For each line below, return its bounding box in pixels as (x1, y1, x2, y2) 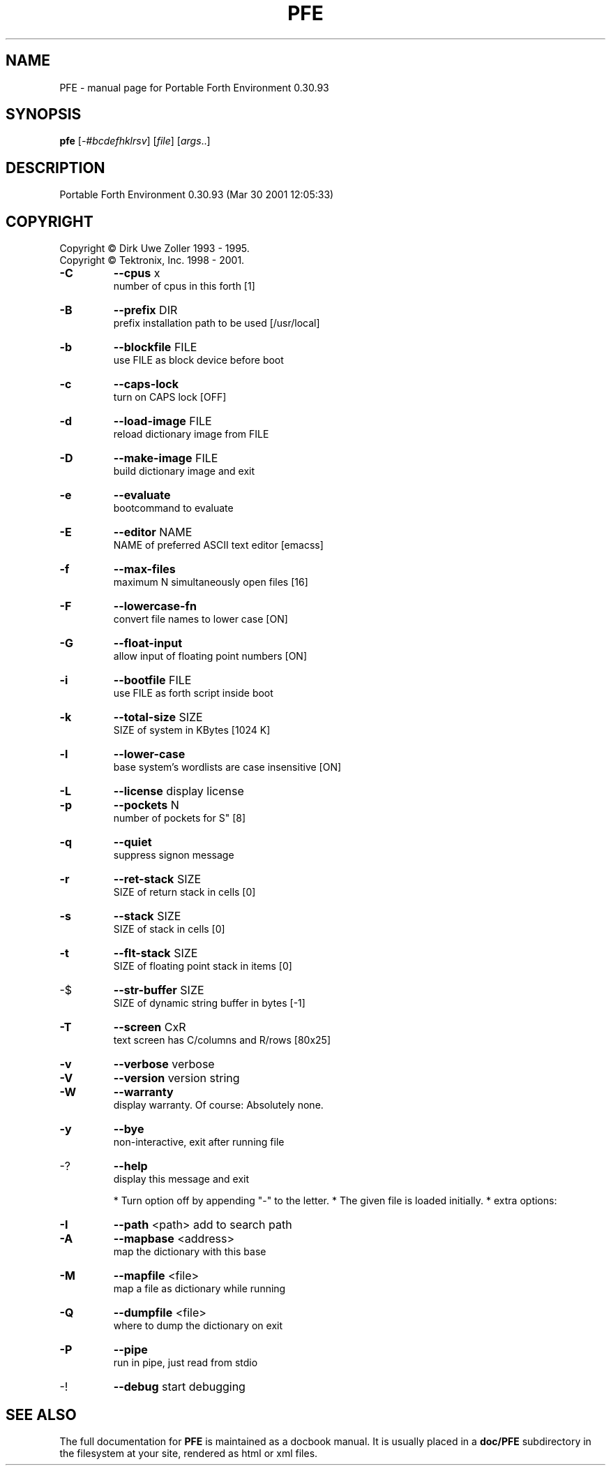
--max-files (113, 562, 176, 577)
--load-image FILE (113, 414, 212, 429)
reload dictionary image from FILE (113, 428, 269, 441)
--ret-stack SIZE (113, 872, 202, 887)
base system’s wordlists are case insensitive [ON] (113, 761, 342, 774)
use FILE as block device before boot (113, 354, 284, 367)
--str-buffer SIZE (113, 983, 204, 998)
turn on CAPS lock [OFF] (113, 391, 227, 404)
